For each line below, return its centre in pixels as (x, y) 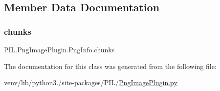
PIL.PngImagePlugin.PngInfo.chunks (59, 49)
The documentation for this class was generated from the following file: (110, 66)
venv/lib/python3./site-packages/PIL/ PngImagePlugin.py (91, 82)
